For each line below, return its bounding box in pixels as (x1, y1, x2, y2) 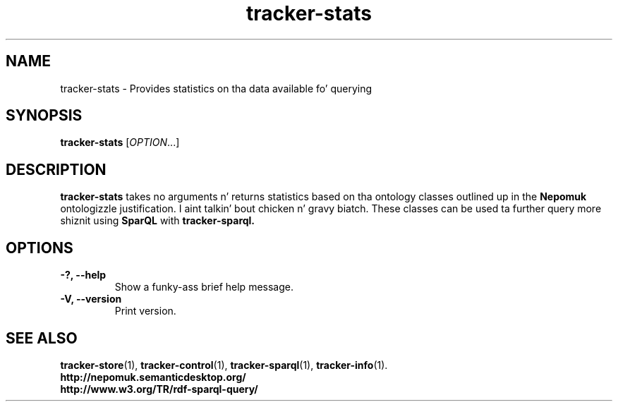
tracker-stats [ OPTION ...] (60, 136, 180, 149)
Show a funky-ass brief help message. (114, 281, 293, 293)
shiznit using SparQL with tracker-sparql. (60, 214, 255, 227)
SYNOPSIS (6, 107, 83, 125)
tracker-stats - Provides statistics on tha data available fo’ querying (60, 82, 372, 95)
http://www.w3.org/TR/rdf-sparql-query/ (60, 382, 258, 395)
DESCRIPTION (6, 160, 107, 178)
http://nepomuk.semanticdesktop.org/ (60, 370, 246, 383)
